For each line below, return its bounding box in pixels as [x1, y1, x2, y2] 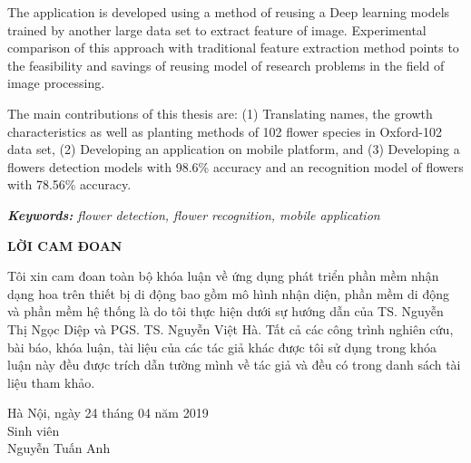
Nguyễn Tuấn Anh [7, 439, 111, 458]
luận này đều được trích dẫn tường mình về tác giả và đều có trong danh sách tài [7, 355, 461, 374]
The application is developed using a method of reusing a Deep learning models [7, 3, 450, 21]
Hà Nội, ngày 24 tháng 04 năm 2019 [7, 403, 209, 422]
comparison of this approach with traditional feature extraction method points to [7, 38, 459, 57]
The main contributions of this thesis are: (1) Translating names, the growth [7, 103, 433, 122]
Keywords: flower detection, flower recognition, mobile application [7, 205, 380, 224]
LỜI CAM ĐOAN [7, 236, 123, 255]
